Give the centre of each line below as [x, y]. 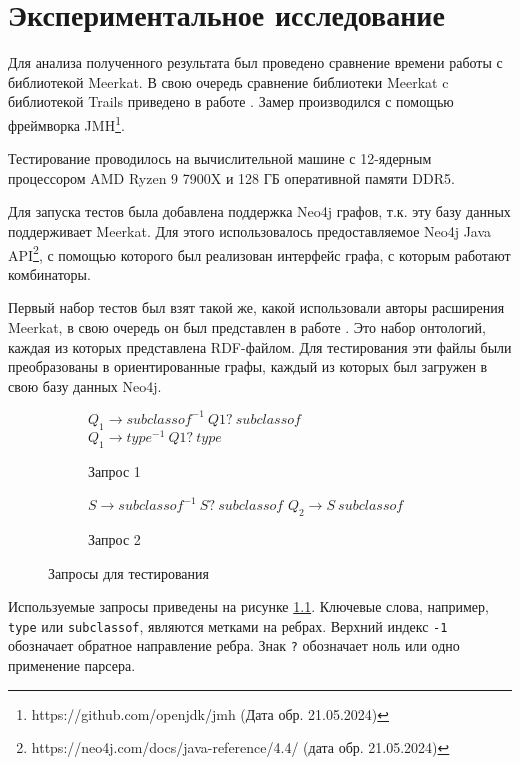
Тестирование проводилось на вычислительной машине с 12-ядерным [220, 158]
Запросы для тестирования [128, 572]
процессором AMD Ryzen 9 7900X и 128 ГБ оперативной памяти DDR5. [231, 177]
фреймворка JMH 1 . [66, 123]
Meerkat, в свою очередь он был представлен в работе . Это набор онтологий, [247, 326]
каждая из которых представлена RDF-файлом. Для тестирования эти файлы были [260, 346]
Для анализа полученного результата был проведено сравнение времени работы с [255, 62]
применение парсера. [72, 665]
